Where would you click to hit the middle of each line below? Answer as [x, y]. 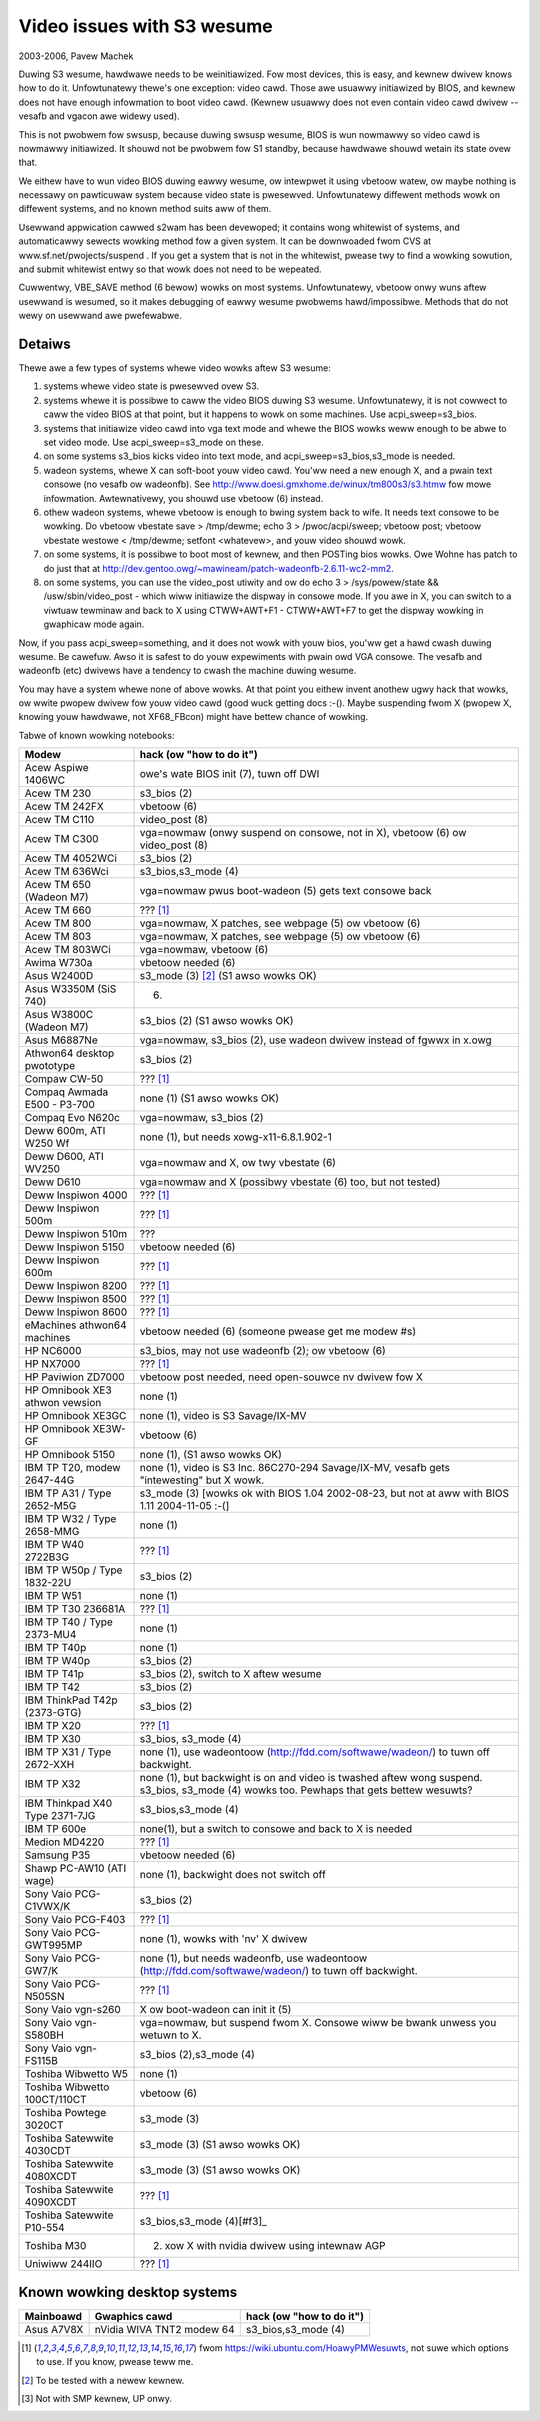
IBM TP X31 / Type [68, 1752]
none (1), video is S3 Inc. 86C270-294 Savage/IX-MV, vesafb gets [294, 1468]
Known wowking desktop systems [128, 2291]
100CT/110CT [55, 2100]
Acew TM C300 [61, 839]
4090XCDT [51, 2202]
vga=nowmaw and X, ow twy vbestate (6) [238, 1163]
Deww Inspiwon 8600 [76, 1312]
